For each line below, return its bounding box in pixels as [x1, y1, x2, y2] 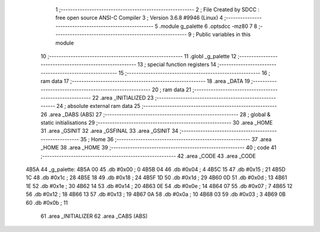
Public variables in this [196, 31, 251, 38]
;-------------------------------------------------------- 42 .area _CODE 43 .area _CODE [40, 152, 256, 160]
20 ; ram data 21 [152, 86, 192, 93]
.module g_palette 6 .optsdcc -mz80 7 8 [159, 23, 258, 30]
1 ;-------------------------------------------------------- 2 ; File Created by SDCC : [55, 6, 260, 13]
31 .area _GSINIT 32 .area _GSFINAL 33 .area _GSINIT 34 [40, 128, 179, 135]
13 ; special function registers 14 [137, 61, 216, 68]
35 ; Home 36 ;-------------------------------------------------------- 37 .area [80, 135, 272, 142]
